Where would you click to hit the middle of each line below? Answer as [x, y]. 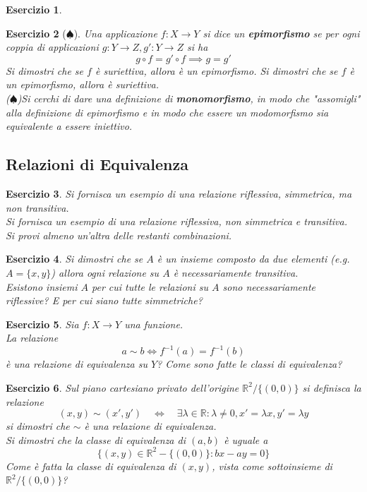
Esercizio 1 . [34, 9]
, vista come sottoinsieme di [272, 466]
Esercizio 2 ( [36, 33]
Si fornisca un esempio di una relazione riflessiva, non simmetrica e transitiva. [177, 221]
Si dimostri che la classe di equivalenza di [96, 439]
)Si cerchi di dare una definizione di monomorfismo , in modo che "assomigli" [189, 98]
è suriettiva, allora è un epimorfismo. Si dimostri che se [216, 70]
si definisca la [332, 387]
